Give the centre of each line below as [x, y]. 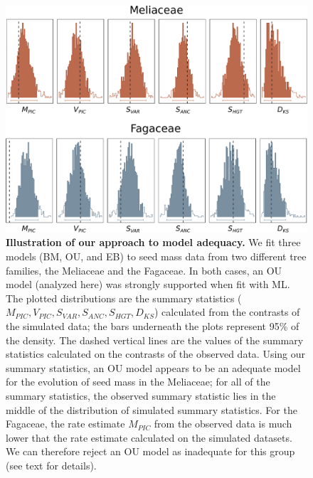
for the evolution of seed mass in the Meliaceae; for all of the [138, 382]
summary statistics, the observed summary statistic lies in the [141, 395]
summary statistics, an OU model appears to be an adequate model [153, 367]
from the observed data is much [223, 424]
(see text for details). [51, 465]
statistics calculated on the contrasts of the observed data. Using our [156, 354]
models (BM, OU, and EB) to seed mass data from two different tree [156, 256]
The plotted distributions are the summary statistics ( [124, 298]
